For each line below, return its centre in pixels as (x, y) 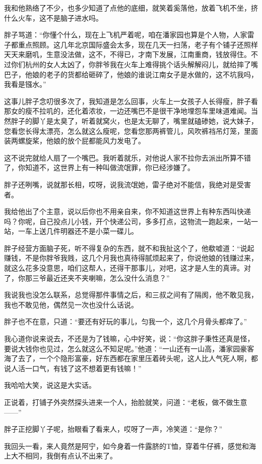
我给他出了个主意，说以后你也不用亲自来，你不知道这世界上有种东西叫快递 (127, 211)
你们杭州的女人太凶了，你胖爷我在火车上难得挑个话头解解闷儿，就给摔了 (131, 64)
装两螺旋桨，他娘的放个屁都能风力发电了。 (75, 141)
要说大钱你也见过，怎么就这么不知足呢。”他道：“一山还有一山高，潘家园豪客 (129, 348)
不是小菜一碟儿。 (110, 231)
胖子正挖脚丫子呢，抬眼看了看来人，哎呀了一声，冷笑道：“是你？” (113, 429)
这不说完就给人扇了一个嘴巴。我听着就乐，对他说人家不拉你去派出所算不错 (127, 157)
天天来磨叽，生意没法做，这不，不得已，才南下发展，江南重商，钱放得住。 (127, 54)
